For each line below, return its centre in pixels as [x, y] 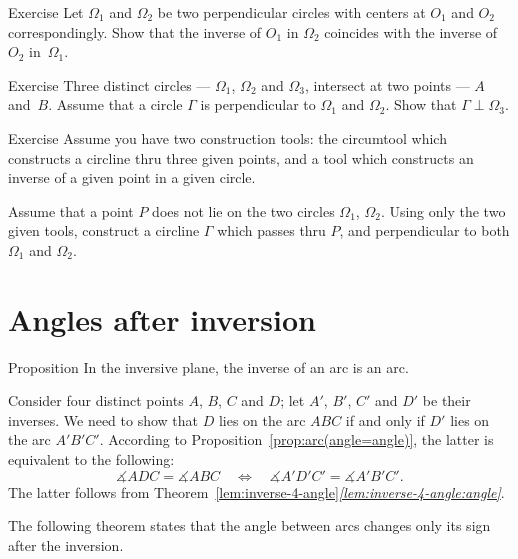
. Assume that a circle [115, 104]
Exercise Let [46, 12]
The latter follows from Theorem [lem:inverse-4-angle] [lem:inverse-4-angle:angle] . [256, 491]
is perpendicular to [258, 104]
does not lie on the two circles [243, 210]
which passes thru [271, 230]
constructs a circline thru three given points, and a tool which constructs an [241, 157]
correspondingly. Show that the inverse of [135, 31]
